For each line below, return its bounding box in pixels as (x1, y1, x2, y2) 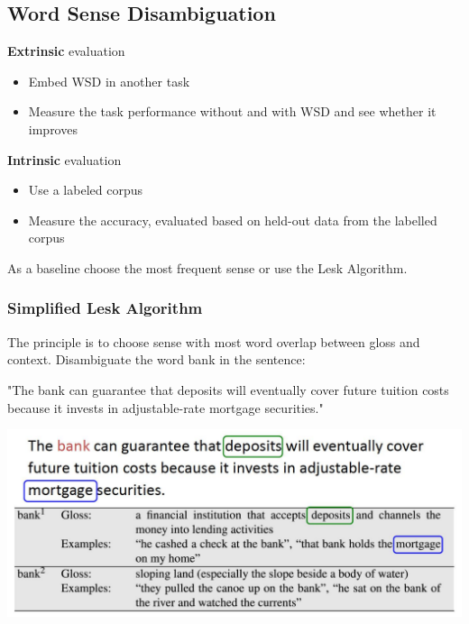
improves (28, 119, 78, 138)
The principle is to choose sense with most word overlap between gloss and (7, 332, 420, 351)
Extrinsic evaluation (7, 41, 125, 60)
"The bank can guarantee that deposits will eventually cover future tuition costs (7, 380, 449, 399)
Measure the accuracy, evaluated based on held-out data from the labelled (28, 210, 437, 229)
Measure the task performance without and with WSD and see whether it (28, 102, 437, 121)
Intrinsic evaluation (7, 150, 122, 169)
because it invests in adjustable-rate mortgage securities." (7, 398, 324, 417)
